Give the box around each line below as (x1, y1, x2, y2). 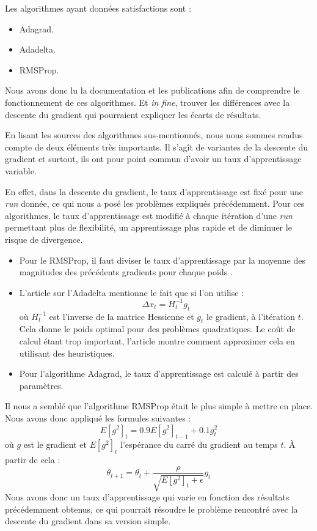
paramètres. (19, 379, 64, 392)
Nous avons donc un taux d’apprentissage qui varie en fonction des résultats (5, 491, 290, 503)
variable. (5, 164, 37, 177)
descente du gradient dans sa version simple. (5, 514, 171, 527)
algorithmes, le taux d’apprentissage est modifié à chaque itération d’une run (5, 209, 293, 221)
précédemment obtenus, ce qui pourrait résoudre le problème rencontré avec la (5, 502, 298, 515)
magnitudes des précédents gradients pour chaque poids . (19, 265, 233, 278)
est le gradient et (23, 438, 87, 451)
